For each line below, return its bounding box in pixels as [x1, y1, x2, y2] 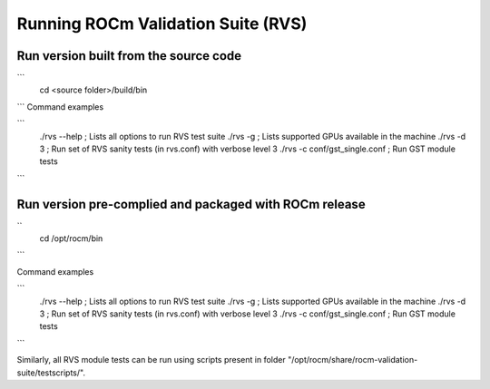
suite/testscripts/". [16, 367, 86, 378]
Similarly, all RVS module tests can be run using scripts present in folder [16, 355, 286, 365]
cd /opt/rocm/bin [39, 233, 103, 244]
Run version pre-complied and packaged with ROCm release [16, 196, 367, 212]
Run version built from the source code [16, 48, 242, 63]
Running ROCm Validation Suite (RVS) [16, 14, 308, 34]
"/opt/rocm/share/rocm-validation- [287, 355, 418, 365]
